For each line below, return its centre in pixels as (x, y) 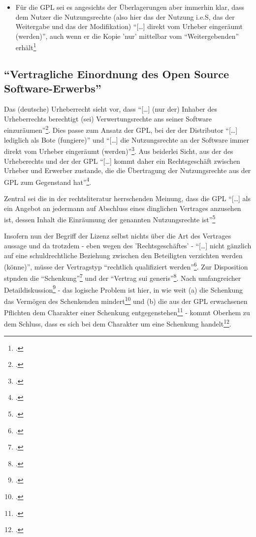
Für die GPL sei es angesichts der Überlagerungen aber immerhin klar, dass (130, 7)
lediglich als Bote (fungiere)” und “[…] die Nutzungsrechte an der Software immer (127, 139)
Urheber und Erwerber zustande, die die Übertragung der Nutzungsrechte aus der (128, 170)
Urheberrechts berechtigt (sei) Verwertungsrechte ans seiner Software (108, 118)
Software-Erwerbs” (53, 88)
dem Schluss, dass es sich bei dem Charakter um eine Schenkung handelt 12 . (118, 323)
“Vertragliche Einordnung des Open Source (117, 74)
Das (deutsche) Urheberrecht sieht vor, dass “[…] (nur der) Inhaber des (111, 109)
